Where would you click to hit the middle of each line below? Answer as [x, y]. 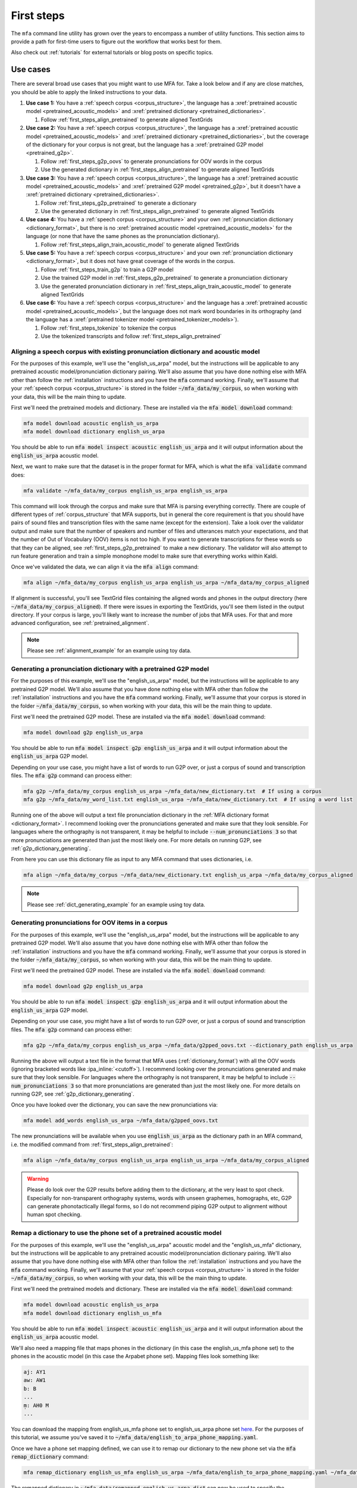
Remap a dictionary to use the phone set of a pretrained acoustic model [116, 1233]
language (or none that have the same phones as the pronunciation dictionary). [123, 236]
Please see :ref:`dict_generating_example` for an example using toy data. [116, 904]
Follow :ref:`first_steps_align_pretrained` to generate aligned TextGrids [127, 120]
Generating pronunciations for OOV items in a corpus [89, 923]
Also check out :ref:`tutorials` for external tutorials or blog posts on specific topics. [112, 52]
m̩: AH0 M [36, 1405]
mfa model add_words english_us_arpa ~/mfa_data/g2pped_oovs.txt [121, 1121]
